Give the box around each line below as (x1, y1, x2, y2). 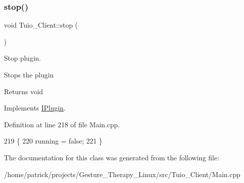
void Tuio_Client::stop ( (4, 20, 78, 30)
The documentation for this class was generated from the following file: (4, 152, 219, 162)
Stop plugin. (4, 53, 41, 63)
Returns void (4, 86, 43, 96)
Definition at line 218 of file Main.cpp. (4, 119, 120, 129)
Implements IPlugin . (4, 103, 66, 113)
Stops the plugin (4, 70, 54, 79)
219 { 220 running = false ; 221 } (4, 136, 102, 146)
